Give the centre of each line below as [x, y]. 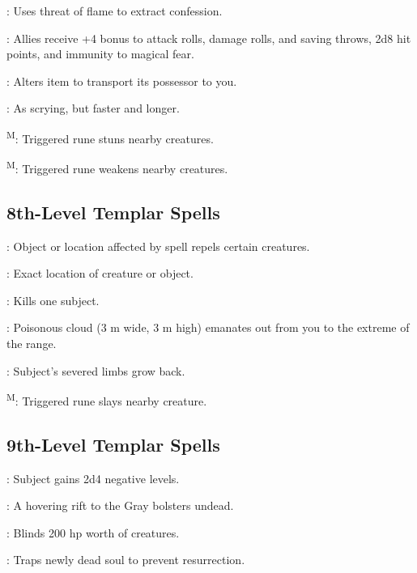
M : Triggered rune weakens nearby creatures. [117, 167]
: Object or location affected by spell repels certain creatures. [158, 246]
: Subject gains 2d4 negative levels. [93, 478]
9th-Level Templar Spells [113, 444]
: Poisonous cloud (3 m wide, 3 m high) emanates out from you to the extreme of [208, 327]
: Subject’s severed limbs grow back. [96, 370]
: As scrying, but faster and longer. [93, 108]
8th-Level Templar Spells [113, 212]
